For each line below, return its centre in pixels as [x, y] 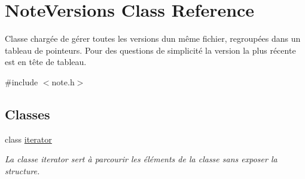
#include [22, 81]
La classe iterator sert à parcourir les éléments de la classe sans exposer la [141, 159]
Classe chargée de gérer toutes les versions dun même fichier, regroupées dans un [153, 38]
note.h [63, 81]
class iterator [28, 139]
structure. [22, 170]
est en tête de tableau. [46, 62]
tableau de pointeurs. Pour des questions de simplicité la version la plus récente [150, 50]
